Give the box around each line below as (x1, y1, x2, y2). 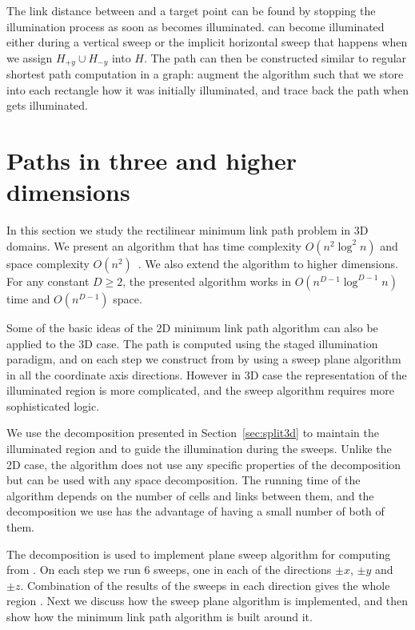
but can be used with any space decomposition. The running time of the (6, 471, 361, 488)
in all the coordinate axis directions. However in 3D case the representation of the (6, 366, 407, 383)
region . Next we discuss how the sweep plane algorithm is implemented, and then (6, 592, 409, 609)
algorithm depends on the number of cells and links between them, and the (6, 487, 374, 504)
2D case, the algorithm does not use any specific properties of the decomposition (6, 455, 401, 472)
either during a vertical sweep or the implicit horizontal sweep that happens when (6, 34, 408, 50)
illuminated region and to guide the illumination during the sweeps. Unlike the (6, 440, 392, 457)
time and (6, 290, 50, 307)
